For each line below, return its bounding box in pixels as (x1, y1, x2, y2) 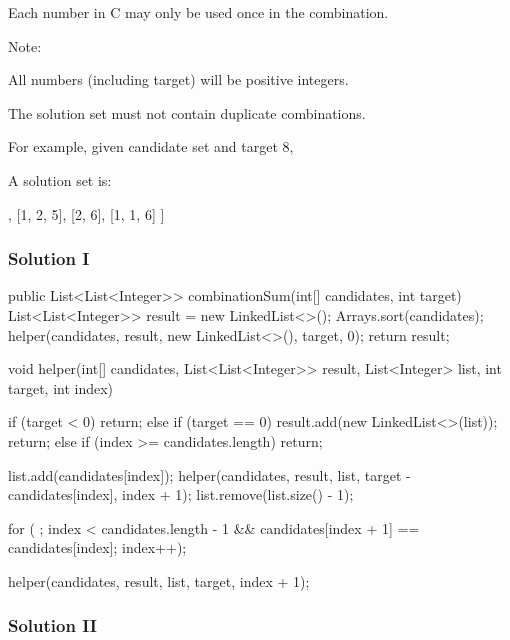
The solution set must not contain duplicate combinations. (8, 102, 366, 123)
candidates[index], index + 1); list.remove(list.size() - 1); (8, 484, 354, 505)
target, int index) (8, 377, 114, 398)
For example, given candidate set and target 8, (8, 136, 294, 157)
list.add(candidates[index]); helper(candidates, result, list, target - (8, 464, 411, 485)
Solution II (8, 613, 97, 638)
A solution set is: (8, 169, 112, 190)
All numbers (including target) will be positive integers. (8, 69, 349, 90)
